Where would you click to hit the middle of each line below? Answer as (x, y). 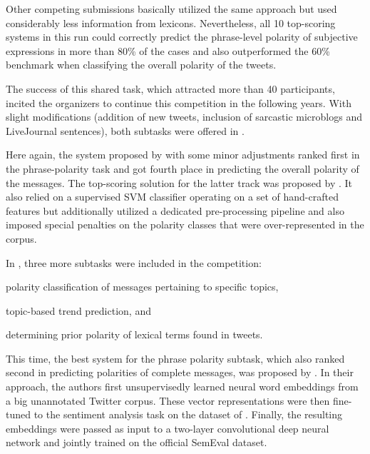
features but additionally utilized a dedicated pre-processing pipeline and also (175, 210)
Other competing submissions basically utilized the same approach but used (171, 9)
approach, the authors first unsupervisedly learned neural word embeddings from (182, 387)
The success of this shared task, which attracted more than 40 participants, (170, 88)
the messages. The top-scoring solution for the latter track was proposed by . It (179, 182)
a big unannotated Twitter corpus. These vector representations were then (168, 400)
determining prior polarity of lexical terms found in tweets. (134, 334)
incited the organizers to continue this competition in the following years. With (179, 102)
